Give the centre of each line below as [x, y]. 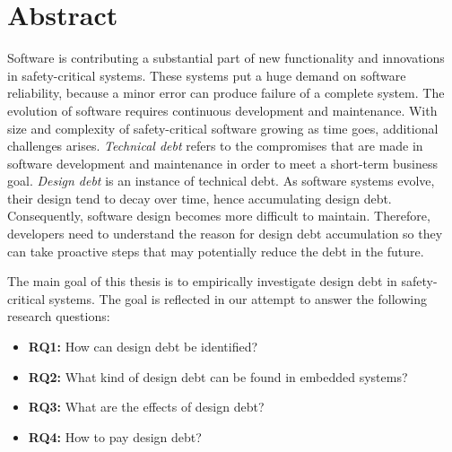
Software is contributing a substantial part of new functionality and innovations [226, 58]
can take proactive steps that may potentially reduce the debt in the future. [216, 251]
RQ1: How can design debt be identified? [143, 347]
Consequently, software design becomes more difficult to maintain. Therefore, [219, 216]
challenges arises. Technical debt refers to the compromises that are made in [215, 146]
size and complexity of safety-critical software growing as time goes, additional [223, 128]
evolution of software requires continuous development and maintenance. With [222, 110]
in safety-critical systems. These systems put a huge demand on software [207, 75]
